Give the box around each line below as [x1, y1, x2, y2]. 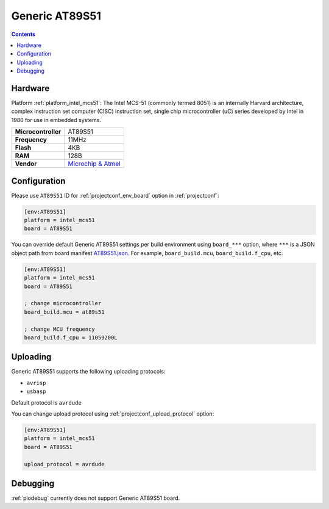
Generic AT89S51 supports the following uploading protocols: [11, 368, 166, 375]
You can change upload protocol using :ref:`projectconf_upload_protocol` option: [11, 410, 214, 417]
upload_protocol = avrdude [24, 461, 105, 467]
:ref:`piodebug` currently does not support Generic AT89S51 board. [11, 494, 180, 502]
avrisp [26, 379, 46, 386]
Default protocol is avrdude [11, 399, 82, 406]
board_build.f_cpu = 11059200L [24, 334, 118, 341]
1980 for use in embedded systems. [11, 116, 102, 123]
